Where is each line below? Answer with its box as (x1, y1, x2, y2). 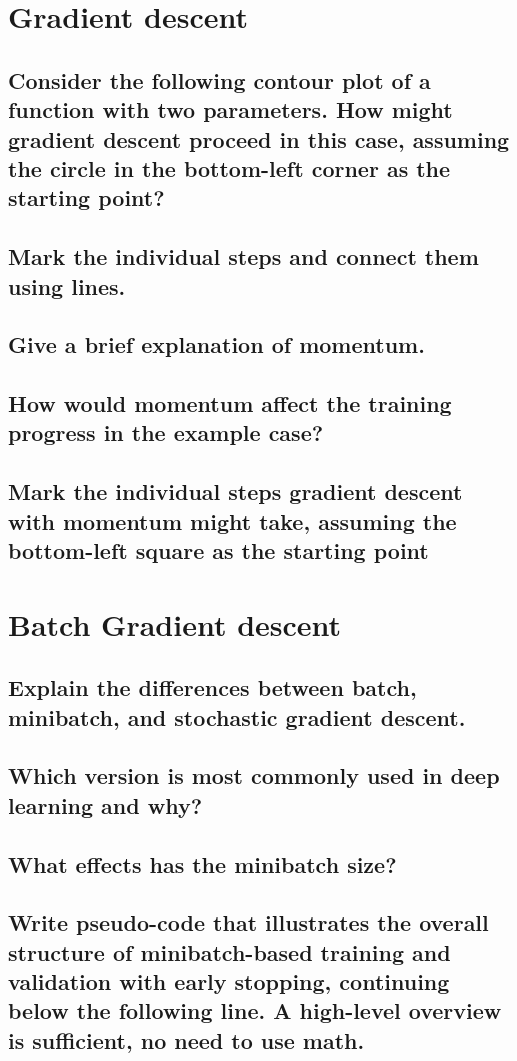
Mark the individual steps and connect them (8, 241, 479, 272)
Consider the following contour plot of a (8, 64, 431, 95)
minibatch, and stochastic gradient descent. (8, 701, 466, 732)
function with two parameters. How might (8, 94, 453, 125)
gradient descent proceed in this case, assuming (8, 123, 510, 154)
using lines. (8, 270, 126, 301)
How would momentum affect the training (8, 388, 452, 419)
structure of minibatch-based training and (8, 936, 451, 967)
